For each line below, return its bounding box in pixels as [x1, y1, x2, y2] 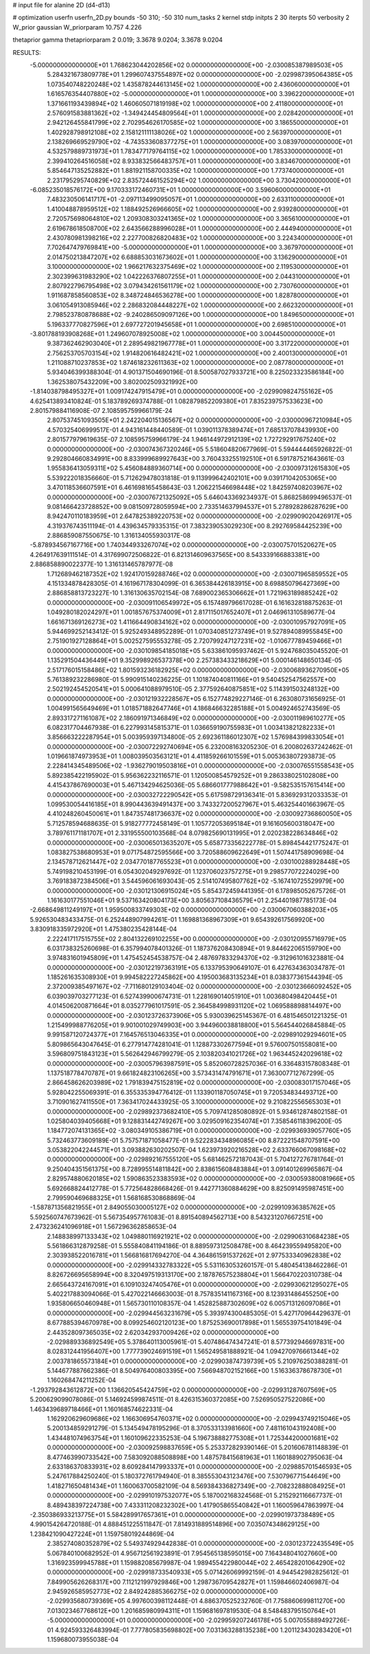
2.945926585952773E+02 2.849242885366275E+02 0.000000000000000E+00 [47, 1587, 278, 1596]
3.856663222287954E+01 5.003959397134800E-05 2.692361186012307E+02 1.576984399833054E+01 [47, 733, 345, 741]
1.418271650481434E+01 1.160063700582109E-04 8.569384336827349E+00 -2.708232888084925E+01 [47, 1482, 345, 1490]
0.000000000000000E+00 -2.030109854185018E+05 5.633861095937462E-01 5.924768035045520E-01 [47, 646, 349, 654]
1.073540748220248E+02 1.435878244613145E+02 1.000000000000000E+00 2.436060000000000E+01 [47, 80, 350, 88]
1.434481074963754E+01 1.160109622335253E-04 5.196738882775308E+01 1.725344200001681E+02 [47, 1434, 339, 1442]
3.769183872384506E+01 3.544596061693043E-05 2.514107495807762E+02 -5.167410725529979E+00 [47, 877, 345, 885]
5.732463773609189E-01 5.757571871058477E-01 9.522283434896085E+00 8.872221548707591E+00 [47, 1136, 341, 1144]
